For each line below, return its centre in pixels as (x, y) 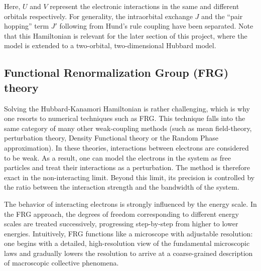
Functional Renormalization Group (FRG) (116, 73)
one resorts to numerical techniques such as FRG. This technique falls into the (125, 118)
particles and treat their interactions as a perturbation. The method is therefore (127, 167)
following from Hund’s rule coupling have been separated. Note (156, 26)
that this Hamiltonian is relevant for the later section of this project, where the (126, 35)
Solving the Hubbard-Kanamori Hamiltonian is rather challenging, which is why (127, 108)
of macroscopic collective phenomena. (61, 263)
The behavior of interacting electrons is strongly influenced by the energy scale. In (130, 204)
